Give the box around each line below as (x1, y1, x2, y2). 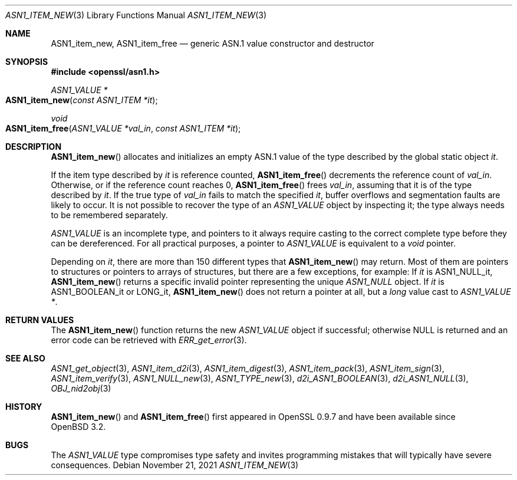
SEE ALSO (5, 353, 45, 363)
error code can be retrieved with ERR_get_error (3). (51, 335, 247, 345)
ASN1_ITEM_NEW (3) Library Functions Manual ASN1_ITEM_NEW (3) (5, 10, 266, 20)
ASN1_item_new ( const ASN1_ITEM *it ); (5, 95, 158, 105)
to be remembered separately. (51, 210, 168, 220)
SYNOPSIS (5, 57, 48, 67)
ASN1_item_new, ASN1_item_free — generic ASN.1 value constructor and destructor (51, 38, 374, 48)
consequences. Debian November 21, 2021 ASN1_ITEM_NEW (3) (51, 460, 299, 470)
